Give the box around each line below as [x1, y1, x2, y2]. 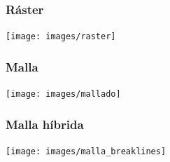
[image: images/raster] [6, 32, 116, 42]
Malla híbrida [6, 115, 84, 133]
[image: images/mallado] [6, 89, 121, 100]
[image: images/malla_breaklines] [6, 146, 167, 156]
